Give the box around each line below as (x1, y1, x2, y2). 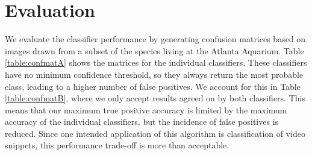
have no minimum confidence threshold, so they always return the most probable (5, 68, 304, 80)
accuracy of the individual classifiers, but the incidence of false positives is (5, 115, 279, 128)
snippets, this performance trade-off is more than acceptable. (5, 139, 229, 151)
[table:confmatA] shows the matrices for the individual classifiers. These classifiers (5, 56, 307, 69)
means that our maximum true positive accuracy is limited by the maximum (5, 103, 287, 116)
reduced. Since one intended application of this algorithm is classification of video (5, 127, 305, 139)
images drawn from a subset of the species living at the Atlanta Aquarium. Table (5, 44, 304, 57)
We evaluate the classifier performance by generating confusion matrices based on (5, 33, 306, 45)
